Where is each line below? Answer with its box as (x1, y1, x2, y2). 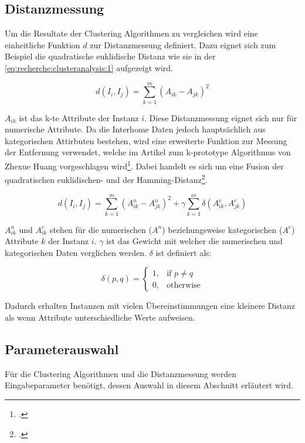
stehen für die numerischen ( (49, 223, 152, 235)
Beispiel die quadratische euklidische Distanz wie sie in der (5, 50, 216, 62)
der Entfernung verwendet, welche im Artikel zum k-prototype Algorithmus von (5, 146, 291, 158)
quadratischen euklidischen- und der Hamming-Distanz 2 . (5, 172, 208, 185)
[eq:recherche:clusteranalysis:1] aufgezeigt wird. (5, 61, 174, 74)
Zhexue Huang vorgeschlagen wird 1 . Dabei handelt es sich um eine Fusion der (5, 158, 284, 172)
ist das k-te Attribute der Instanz (19, 111, 139, 124)
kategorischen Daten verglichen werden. (5, 246, 147, 258)
